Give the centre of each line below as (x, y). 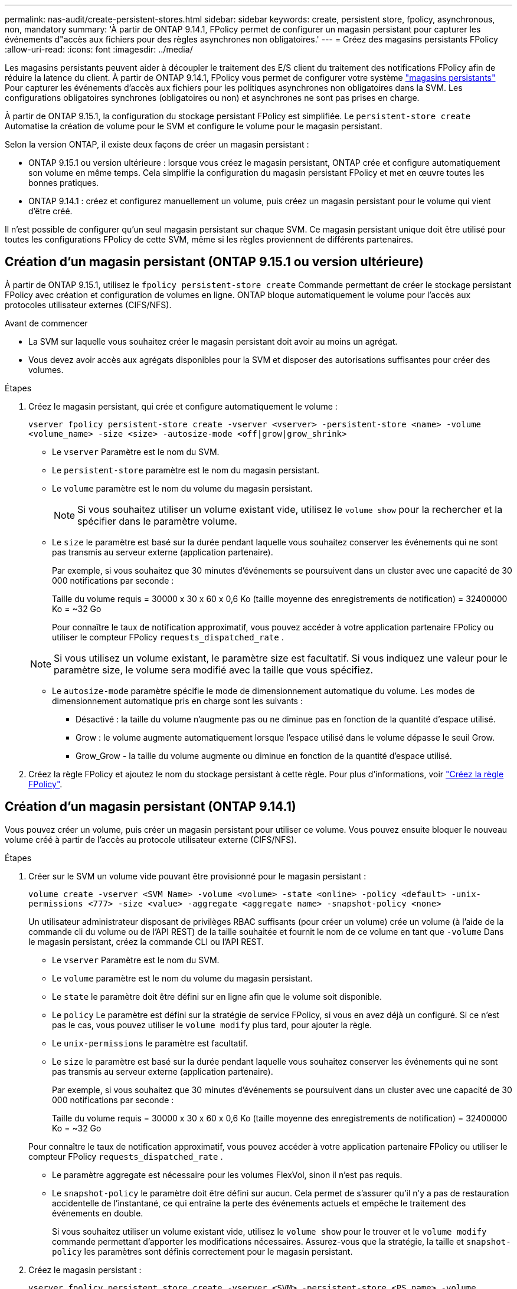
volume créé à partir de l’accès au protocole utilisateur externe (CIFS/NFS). (151, 839)
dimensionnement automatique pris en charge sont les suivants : (177, 701)
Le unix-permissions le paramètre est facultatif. (150, 1043)
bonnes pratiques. (64, 183)
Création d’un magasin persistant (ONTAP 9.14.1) (150, 807)
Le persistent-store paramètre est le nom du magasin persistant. (186, 470)
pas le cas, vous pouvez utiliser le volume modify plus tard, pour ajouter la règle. (212, 1025)
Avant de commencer (46, 323)
